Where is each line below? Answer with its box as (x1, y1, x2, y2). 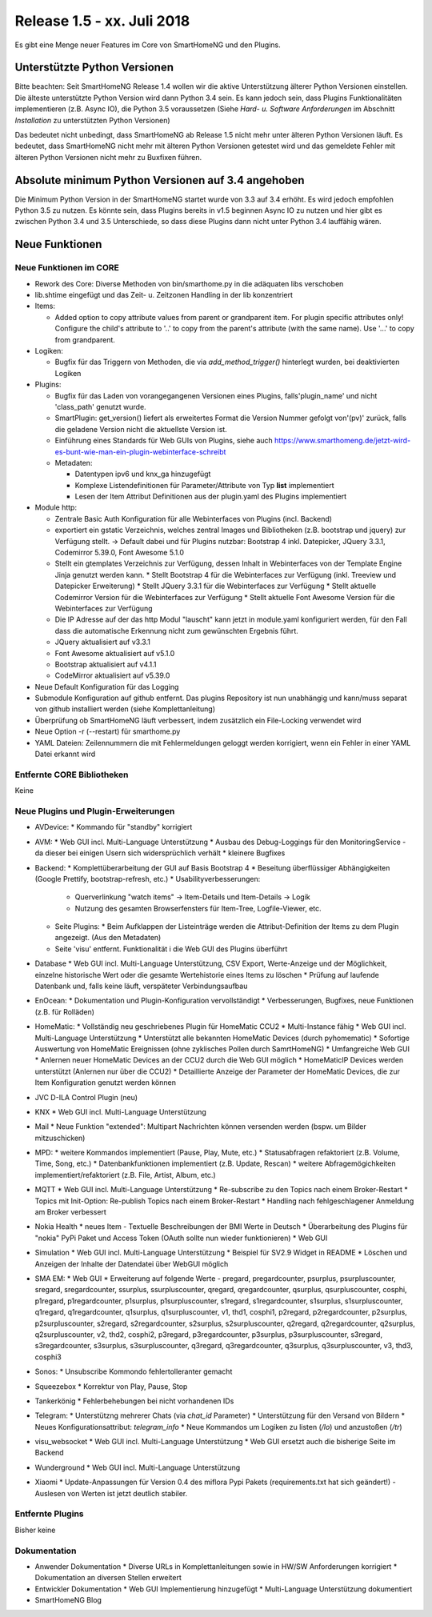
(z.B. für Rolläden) (34, 1007, 95, 1016)
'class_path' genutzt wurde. (54, 402, 147, 411)
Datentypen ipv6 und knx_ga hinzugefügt (74, 469, 211, 479)
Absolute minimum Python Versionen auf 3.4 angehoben (14, 173, 305, 187)
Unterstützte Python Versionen (14, 61, 174, 74)
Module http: (34, 502, 78, 512)
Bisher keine (14, 1525, 56, 1535)
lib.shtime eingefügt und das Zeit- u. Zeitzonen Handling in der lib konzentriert (34, 290, 294, 300)
